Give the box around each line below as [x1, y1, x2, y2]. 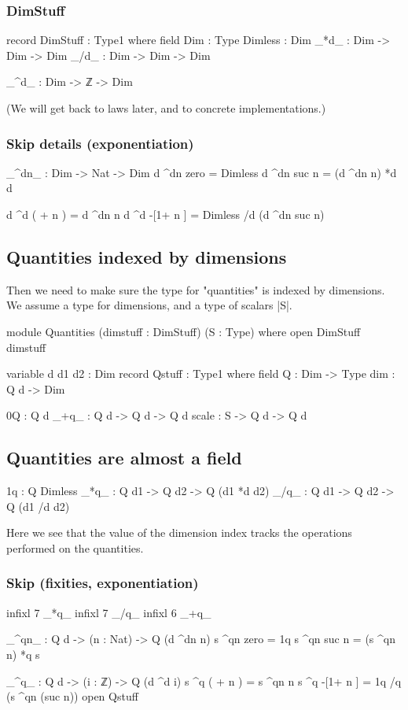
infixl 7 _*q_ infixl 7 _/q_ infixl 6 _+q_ [6, 604, 211, 620]
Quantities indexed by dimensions [6, 244, 287, 268]
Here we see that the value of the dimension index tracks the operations [6, 524, 352, 541]
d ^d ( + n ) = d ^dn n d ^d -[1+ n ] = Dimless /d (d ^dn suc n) [6, 206, 325, 222]
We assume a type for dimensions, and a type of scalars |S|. [6, 297, 292, 313]
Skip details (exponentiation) [6, 133, 194, 153]
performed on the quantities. [6, 539, 144, 556]
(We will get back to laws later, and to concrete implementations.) [6, 100, 326, 116]
